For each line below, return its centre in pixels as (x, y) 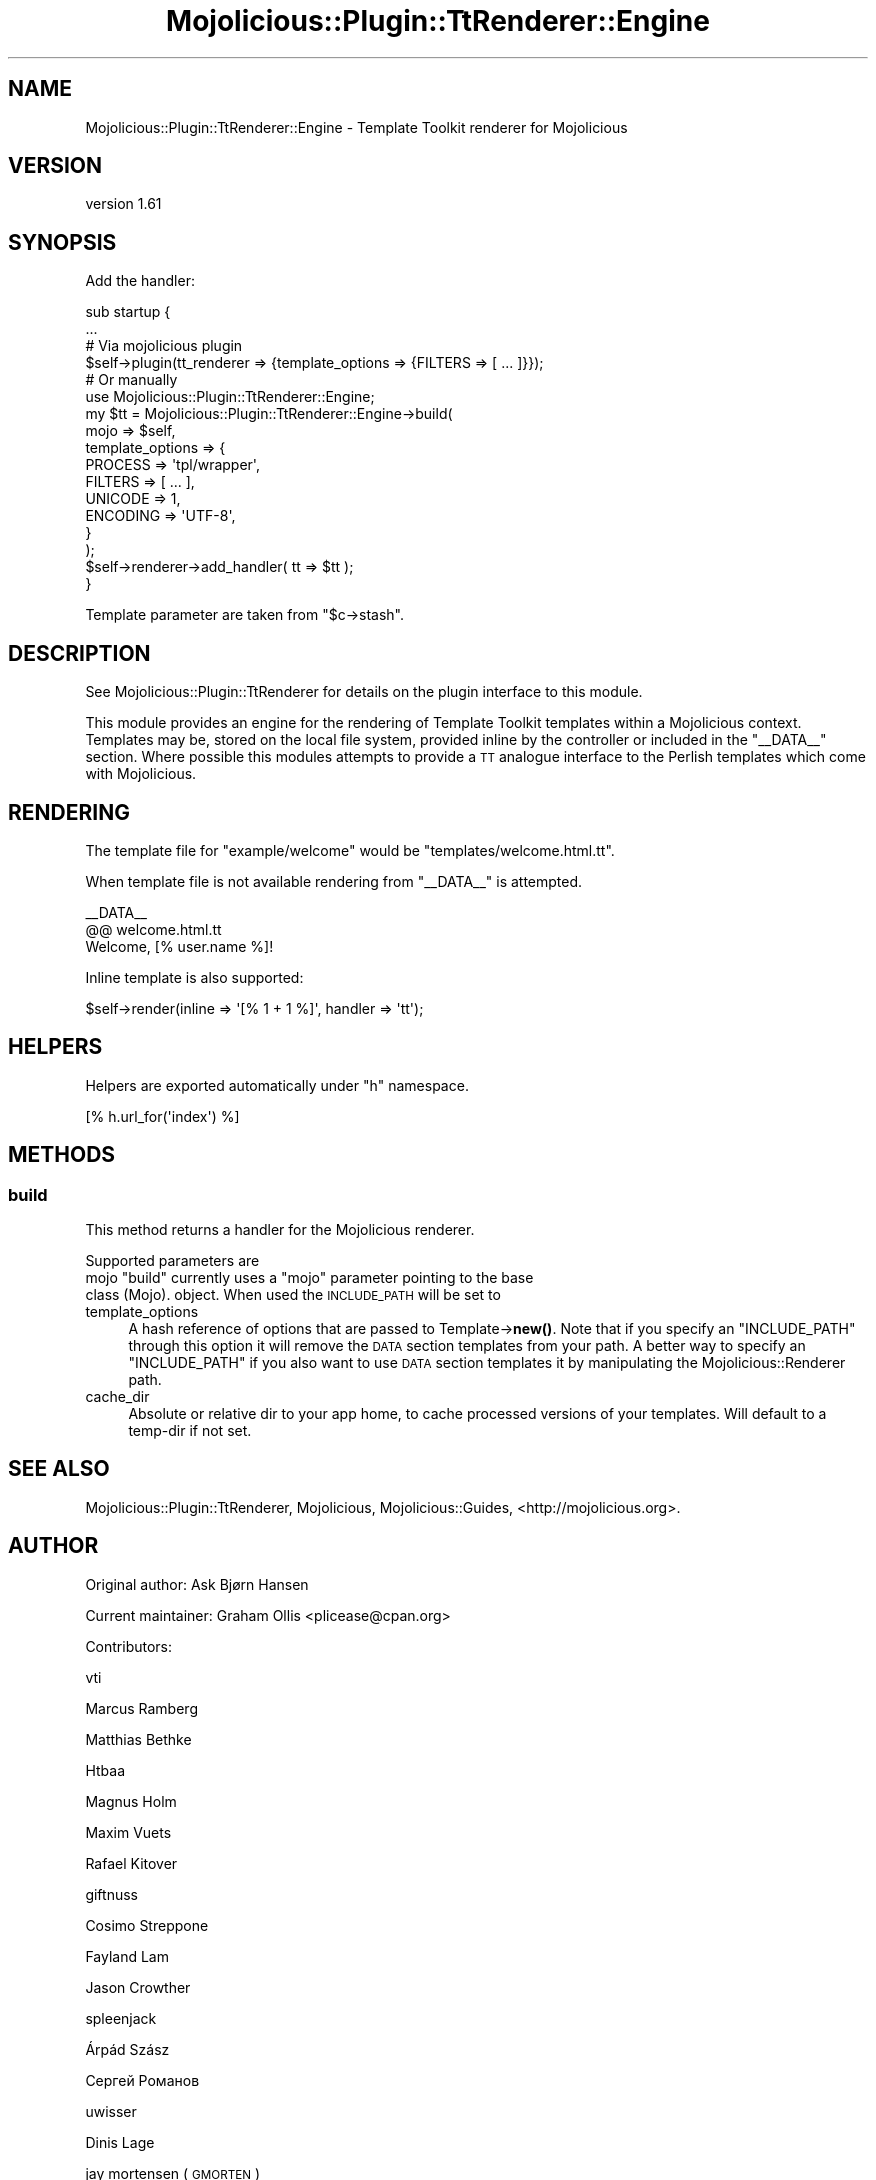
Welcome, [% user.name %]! (179, 946)
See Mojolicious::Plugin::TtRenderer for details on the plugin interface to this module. (364, 692)
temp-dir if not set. (190, 1431)
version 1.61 (123, 204)
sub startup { (128, 312)
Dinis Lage (120, 2142)
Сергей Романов (142, 2080)
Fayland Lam (127, 1956)
